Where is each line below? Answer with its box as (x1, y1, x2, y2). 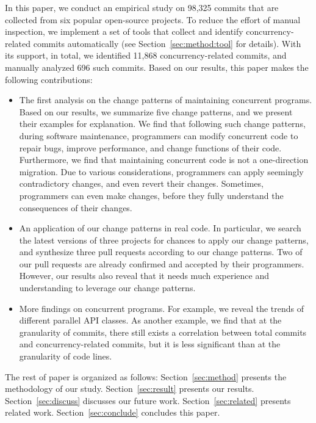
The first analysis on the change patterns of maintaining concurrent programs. (19, 93, 312, 106)
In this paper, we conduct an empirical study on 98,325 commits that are (5, 1, 279, 13)
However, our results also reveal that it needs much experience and (19, 269, 269, 282)
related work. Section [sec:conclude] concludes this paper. (5, 406, 220, 419)
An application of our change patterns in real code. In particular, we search (19, 222, 301, 234)
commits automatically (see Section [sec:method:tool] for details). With (33, 37, 301, 49)
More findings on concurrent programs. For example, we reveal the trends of (19, 302, 304, 314)
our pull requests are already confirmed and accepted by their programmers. (19, 257, 304, 270)
